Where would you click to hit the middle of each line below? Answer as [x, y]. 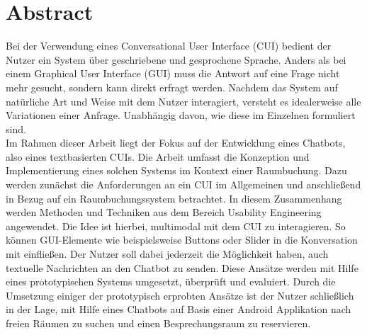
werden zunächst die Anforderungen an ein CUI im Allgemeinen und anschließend [183, 184]
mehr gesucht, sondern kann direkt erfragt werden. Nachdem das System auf [172, 87]
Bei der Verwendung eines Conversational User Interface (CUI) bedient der [169, 46]
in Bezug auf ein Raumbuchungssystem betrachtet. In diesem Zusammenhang [174, 198]
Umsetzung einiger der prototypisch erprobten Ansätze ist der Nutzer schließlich [180, 295]
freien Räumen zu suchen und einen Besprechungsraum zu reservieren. [158, 323]
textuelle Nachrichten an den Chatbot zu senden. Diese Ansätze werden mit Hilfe [182, 267]
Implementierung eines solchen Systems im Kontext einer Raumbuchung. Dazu [176, 170]
